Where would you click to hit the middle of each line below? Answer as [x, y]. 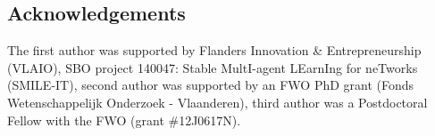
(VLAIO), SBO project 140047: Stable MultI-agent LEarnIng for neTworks [213, 67]
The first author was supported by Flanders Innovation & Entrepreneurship [214, 50]
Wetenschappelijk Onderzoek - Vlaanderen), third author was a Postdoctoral [217, 102]
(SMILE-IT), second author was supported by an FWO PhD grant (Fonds [211, 85]
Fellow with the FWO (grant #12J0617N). [124, 120]
